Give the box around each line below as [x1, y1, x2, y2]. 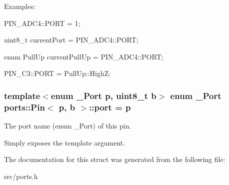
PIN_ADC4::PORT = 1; [4, 17, 80, 28]
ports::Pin [4, 100, 45, 113]
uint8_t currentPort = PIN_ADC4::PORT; [4, 34, 138, 45]
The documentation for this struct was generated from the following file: [4, 154, 225, 164]
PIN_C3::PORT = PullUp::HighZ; [4, 68, 111, 78]
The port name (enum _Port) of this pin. [4, 120, 131, 131]
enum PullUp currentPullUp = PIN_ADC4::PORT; [4, 51, 163, 61]
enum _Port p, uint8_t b [50, 89, 156, 101]
